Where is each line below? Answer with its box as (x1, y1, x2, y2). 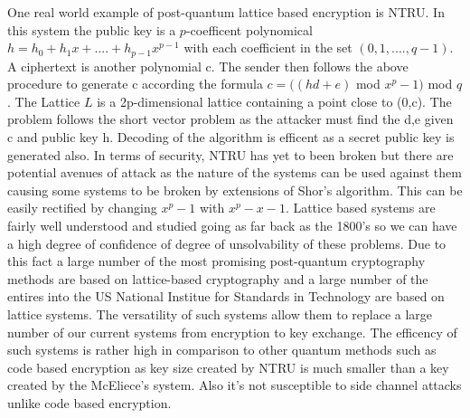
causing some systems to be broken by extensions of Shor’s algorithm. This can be (7, 180, 463, 199)
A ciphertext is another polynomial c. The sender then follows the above (7, 56, 409, 75)
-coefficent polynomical (185, 20, 313, 39)
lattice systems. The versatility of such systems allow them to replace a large (7, 304, 433, 323)
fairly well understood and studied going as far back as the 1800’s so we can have (7, 215, 457, 234)
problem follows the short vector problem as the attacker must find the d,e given (7, 109, 454, 128)
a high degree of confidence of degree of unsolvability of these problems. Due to (7, 233, 446, 252)
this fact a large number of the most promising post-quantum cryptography (7, 252, 426, 271)
